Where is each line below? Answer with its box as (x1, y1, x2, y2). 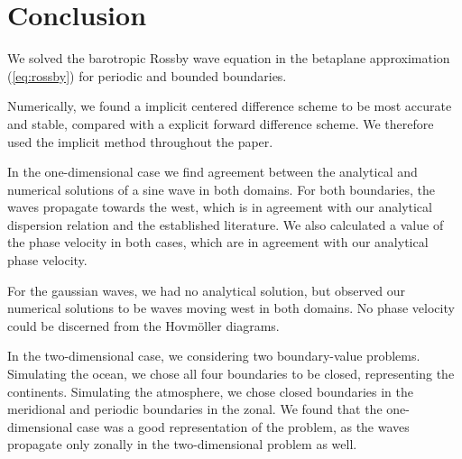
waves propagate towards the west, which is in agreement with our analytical (7, 197, 432, 216)
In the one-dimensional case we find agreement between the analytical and (7, 162, 418, 181)
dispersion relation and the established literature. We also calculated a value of (7, 215, 444, 234)
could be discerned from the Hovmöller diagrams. (7, 316, 280, 335)
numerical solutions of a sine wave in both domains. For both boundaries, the (7, 179, 436, 198)
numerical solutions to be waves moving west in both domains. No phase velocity (7, 298, 455, 317)
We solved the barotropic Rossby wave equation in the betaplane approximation (7, 49, 450, 68)
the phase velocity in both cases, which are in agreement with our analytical (7, 233, 429, 252)
